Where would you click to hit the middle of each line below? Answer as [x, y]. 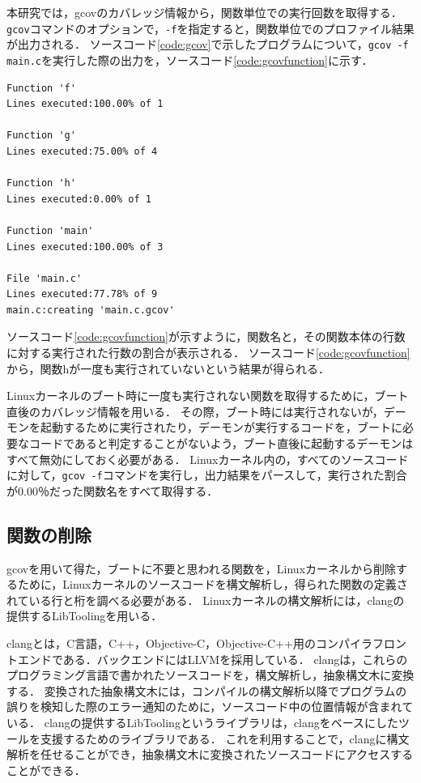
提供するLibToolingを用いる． [85, 616]
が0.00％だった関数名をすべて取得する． [113, 490]
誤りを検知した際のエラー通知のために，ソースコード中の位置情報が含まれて [210, 706]
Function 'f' [41, 88]
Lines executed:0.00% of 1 [79, 199]
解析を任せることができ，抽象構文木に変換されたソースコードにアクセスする [210, 754]
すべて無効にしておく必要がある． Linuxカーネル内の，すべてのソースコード [208, 459]
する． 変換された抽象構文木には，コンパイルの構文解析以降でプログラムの [207, 690]
